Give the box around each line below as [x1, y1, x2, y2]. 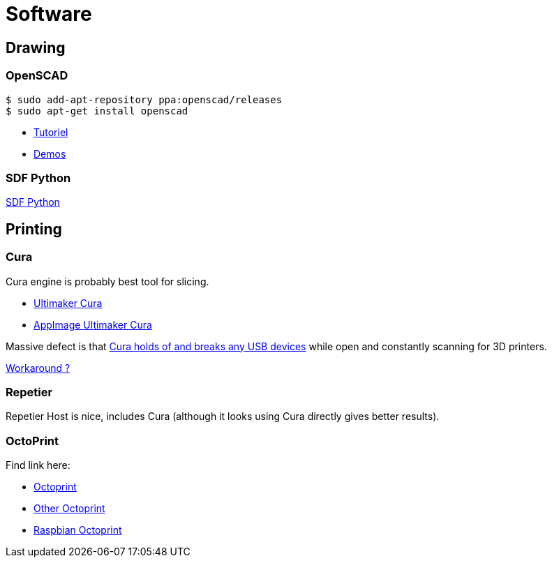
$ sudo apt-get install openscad [6, 105, 188, 117]
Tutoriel [33, 126, 68, 138]
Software [6, 2, 92, 26]
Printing [6, 220, 62, 238]
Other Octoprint [33, 502, 105, 515]
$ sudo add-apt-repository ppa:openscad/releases [6, 93, 283, 105]
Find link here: [6, 459, 70, 472]
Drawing [6, 38, 66, 57]
